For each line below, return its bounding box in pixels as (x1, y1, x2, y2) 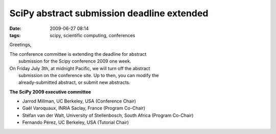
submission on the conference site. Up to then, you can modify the (18, 72, 159, 78)
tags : (9, 32, 21, 38)
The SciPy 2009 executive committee (9, 89, 91, 95)
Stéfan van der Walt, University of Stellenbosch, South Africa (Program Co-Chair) (22, 112, 194, 118)
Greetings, (9, 42, 32, 48)
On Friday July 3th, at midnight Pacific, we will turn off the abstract (9, 65, 150, 71)
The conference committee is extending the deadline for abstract (9, 51, 147, 57)
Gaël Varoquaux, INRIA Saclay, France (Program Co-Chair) (22, 105, 146, 111)
